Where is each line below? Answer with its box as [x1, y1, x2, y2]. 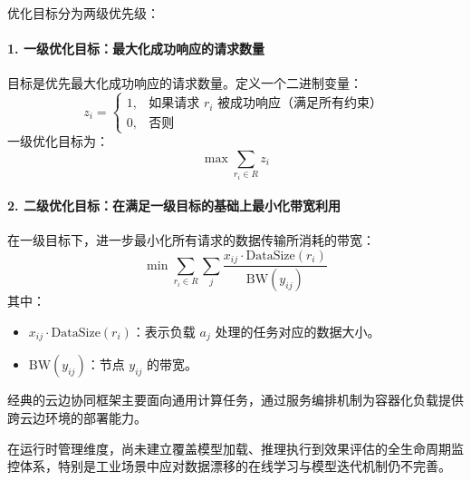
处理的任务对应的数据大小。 [215, 321, 380, 340]
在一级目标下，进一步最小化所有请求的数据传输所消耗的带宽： [7, 231, 375, 250]
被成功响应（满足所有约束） [217, 97, 383, 111]
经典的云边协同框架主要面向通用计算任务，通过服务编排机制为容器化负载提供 [7, 390, 464, 409]
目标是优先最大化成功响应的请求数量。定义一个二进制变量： [7, 74, 362, 93]
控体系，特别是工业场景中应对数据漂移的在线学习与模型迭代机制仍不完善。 [7, 456, 451, 476]
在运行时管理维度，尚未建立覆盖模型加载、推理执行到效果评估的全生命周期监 [7, 438, 464, 457]
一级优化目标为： [7, 132, 109, 151]
